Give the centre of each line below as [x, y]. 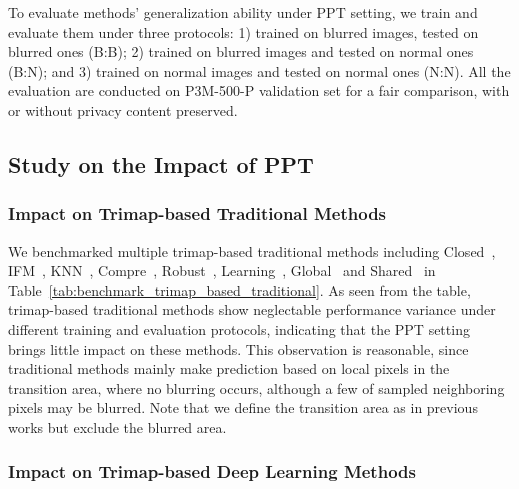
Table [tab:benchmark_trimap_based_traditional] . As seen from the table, [239, 289]
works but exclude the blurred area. [117, 426]
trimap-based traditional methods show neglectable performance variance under [252, 309]
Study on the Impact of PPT [161, 163]
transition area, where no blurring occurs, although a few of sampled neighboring [256, 387]
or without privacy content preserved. [123, 109]
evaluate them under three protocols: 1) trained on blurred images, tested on [243, 31]
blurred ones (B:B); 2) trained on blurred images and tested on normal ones [241, 51]
